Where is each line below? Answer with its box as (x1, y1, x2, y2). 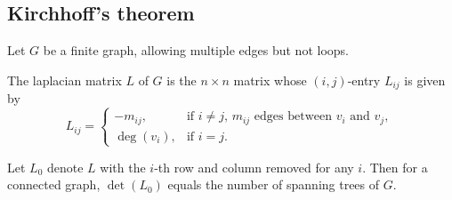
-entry (347, 70, 381, 89)
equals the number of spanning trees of (167, 175, 380, 194)
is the (166, 70, 197, 89)
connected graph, (7, 175, 101, 194)
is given (404, 70, 446, 89)
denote (46, 157, 84, 176)
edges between (254, 110, 332, 124)
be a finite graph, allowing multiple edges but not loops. (43, 41, 349, 60)
